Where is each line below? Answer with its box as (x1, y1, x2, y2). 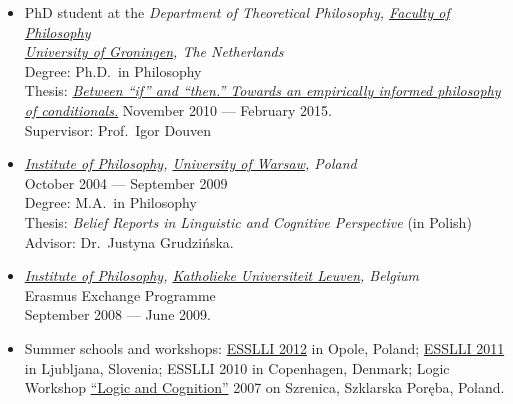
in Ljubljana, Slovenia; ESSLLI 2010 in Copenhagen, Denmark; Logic (24, 357, 450, 378)
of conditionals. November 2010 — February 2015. (24, 99, 333, 120)
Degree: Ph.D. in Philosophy (24, 60, 202, 81)
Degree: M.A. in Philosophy (24, 192, 197, 213)
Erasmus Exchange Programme (24, 284, 216, 305)
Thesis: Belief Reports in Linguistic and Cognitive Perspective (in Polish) (24, 211, 472, 232)
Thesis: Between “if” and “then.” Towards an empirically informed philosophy (24, 80, 501, 101)
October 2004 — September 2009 (24, 172, 228, 193)
